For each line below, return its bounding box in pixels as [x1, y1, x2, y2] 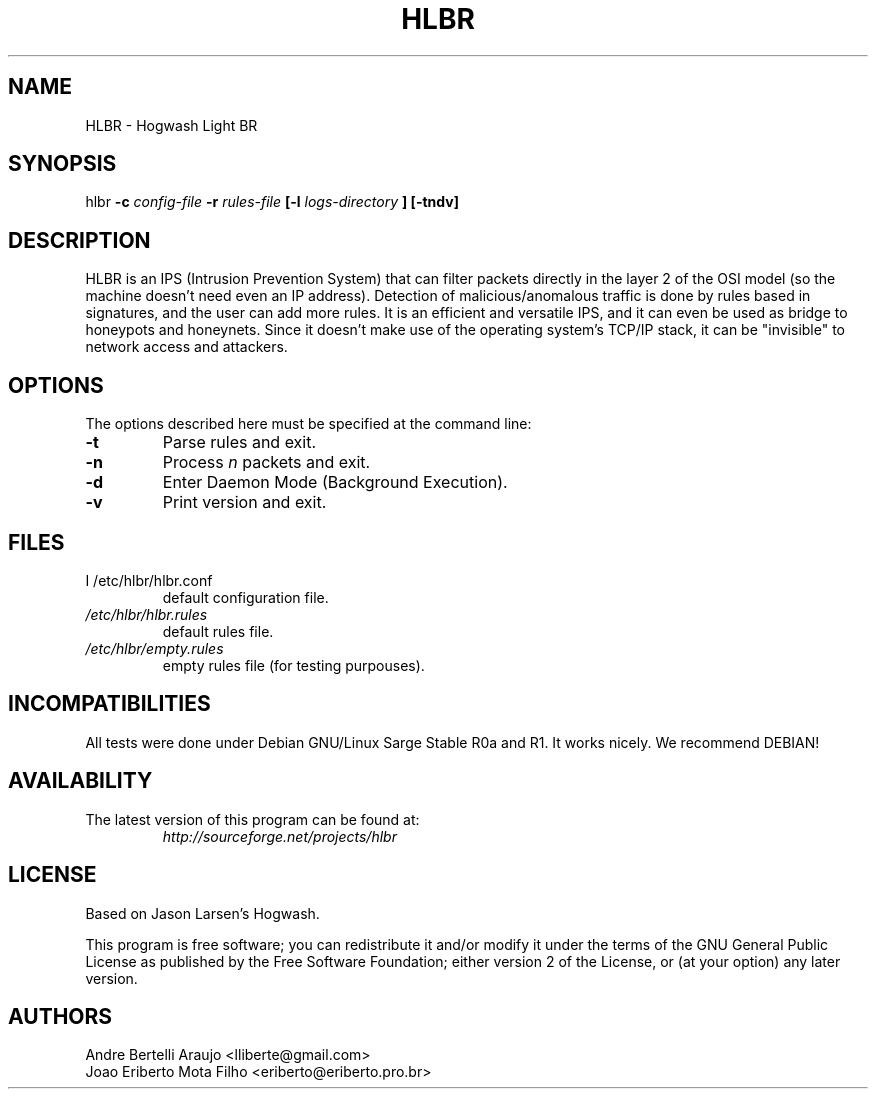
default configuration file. [162, 588, 329, 606]
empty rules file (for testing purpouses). [162, 656, 425, 674]
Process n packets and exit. [162, 452, 371, 473]
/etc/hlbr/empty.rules [85, 639, 224, 657]
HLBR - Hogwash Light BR [85, 116, 258, 134]
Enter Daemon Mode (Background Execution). [162, 472, 508, 493]
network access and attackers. [85, 338, 288, 356]
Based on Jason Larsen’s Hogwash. [85, 904, 320, 922]
